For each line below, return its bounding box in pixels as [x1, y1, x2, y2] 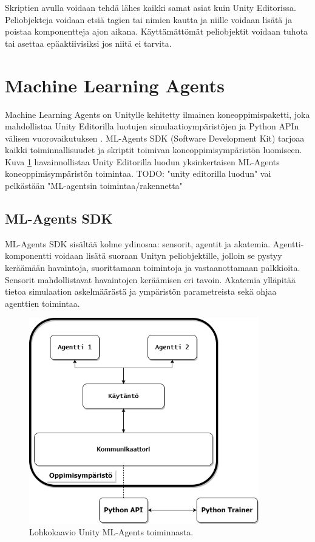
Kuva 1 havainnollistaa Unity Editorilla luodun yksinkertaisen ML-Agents [5, 155, 280, 168]
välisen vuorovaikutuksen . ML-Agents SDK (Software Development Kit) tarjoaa [5, 131, 305, 144]
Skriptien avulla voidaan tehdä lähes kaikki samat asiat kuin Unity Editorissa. [5, 1, 296, 13]
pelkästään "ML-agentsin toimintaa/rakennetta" [5, 179, 183, 192]
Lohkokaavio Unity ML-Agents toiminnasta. [29, 526, 194, 538]
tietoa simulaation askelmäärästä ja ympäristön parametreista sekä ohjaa [5, 285, 277, 298]
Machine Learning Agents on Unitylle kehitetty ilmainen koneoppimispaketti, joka [5, 108, 310, 120]
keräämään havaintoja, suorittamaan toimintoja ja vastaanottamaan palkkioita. [5, 261, 300, 274]
